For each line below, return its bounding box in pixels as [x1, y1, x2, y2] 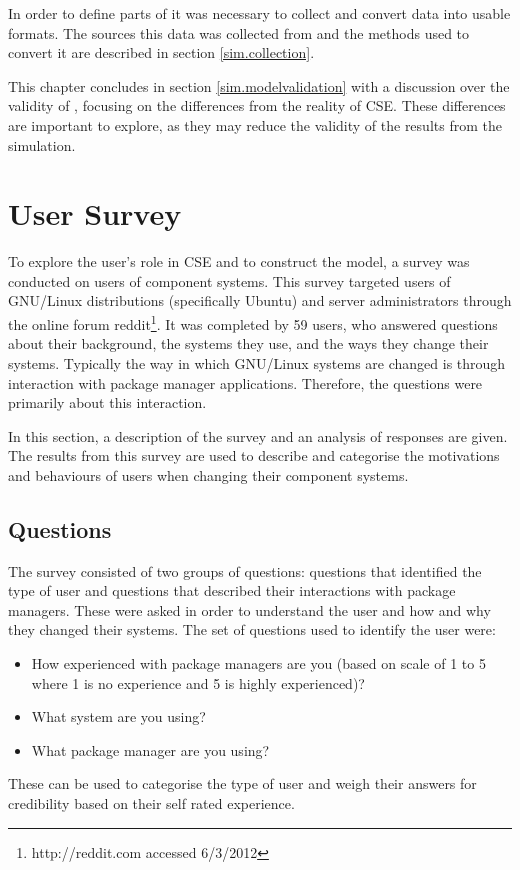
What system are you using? [31, 706, 206, 727]
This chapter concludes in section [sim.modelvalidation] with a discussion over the [8, 75, 510, 96]
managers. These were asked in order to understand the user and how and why [8, 599, 491, 620]
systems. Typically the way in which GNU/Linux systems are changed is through [8, 352, 506, 373]
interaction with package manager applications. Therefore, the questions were [8, 372, 483, 393]
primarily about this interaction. [8, 392, 207, 413]
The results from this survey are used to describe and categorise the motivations [8, 445, 500, 466]
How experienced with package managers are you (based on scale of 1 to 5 [31, 653, 486, 674]
